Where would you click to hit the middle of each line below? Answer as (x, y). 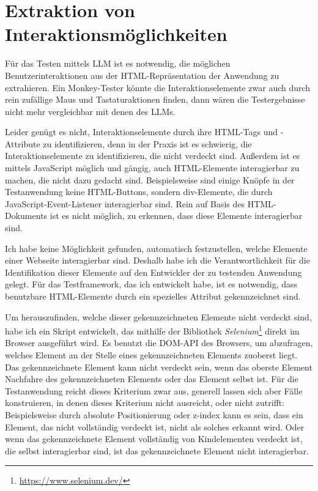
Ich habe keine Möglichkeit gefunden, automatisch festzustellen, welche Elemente (156, 248)
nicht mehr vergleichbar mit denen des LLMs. (90, 111)
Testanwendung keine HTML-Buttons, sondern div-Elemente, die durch (139, 192)
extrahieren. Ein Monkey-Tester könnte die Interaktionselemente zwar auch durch (158, 87)
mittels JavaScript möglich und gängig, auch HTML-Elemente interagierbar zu (152, 168)
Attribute (23, 143)
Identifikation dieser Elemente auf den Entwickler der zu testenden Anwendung (153, 272)
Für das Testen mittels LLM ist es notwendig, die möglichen (118, 63)
